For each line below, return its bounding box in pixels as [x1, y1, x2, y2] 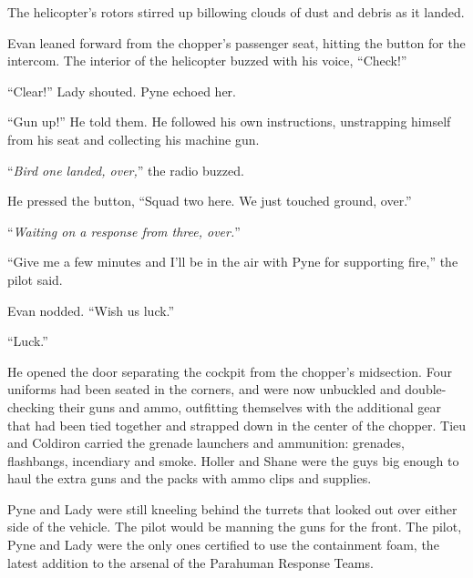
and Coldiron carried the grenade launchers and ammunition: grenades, [7, 433, 405, 452]
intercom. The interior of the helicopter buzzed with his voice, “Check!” [7, 51, 407, 70]
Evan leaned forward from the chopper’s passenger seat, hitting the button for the [7, 33, 466, 52]
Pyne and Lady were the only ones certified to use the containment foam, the [7, 535, 439, 554]
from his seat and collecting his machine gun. [7, 129, 260, 148]
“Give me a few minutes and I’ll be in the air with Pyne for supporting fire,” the [7, 252, 458, 271]
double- [405, 380, 447, 399]
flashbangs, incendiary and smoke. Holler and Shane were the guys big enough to [7, 451, 459, 470]
